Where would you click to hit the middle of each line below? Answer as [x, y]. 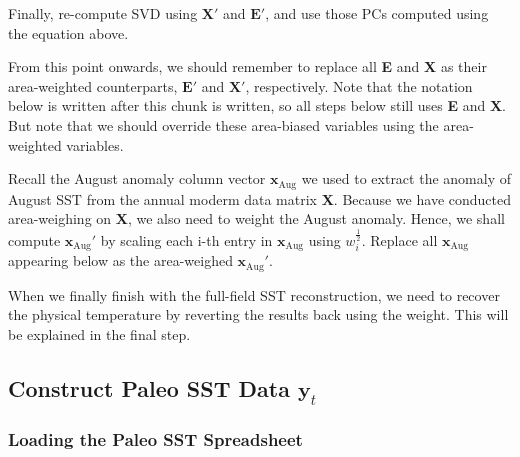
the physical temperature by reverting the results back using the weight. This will [258, 314]
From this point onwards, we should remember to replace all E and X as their [247, 66]
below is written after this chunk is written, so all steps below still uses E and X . [257, 105]
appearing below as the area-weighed [120, 260]
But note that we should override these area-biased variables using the [223, 124]
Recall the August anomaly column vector [137, 178]
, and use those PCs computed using [377, 13]
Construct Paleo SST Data [149, 387]
